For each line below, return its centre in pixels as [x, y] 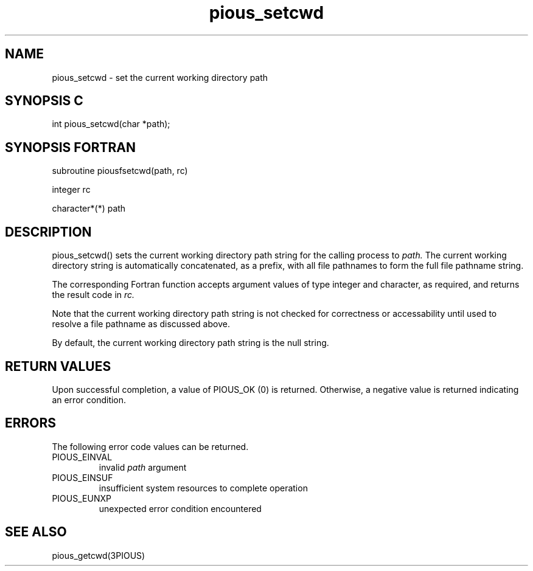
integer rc [71, 190]
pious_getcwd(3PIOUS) [99, 555]
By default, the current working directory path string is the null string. [190, 343]
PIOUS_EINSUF [82, 477]
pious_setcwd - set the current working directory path [160, 77]
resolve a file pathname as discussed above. [141, 324]
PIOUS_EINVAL [82, 457]
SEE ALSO [36, 532]
